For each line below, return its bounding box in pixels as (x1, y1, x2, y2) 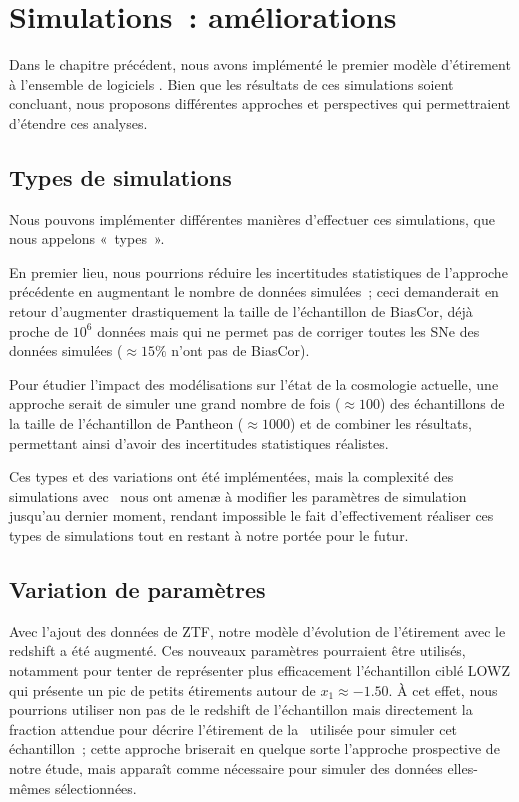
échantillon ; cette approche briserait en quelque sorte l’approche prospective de (9, 738, 500, 759)
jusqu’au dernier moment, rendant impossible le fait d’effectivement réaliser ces (9, 505, 494, 526)
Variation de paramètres (9, 574, 266, 604)
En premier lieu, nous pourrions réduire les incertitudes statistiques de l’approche (9, 261, 508, 282)
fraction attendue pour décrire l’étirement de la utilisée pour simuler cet (9, 718, 458, 739)
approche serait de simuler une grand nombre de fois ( (9, 393, 341, 414)
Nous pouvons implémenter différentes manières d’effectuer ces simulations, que (9, 208, 495, 229)
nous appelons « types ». (9, 228, 165, 249)
